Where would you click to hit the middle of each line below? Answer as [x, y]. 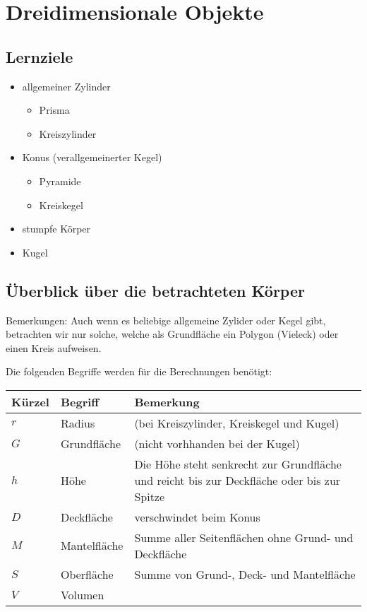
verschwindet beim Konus [197, 517]
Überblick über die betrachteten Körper [155, 290]
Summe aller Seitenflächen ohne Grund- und [244, 537]
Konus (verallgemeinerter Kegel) [92, 157]
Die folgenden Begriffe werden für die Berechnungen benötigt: [139, 371]
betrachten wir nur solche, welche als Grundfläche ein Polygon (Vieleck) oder [172, 334]
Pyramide [60, 181]
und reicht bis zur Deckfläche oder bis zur [237, 480]
